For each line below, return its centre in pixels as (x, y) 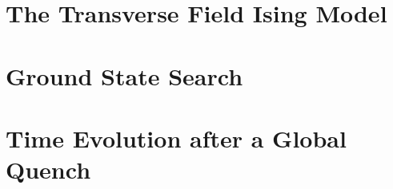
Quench (48, 169)
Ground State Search (124, 75)
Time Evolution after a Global (176, 138)
